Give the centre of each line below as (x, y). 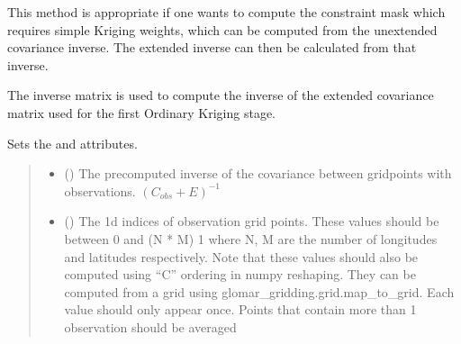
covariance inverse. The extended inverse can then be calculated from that (212, 47)
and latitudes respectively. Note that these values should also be (241, 256)
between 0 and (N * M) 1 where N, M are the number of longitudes (251, 238)
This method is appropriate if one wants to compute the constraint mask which (226, 12)
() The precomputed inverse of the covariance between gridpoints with (258, 173)
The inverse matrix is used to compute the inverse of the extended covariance (221, 95)
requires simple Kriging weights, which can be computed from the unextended (222, 29)
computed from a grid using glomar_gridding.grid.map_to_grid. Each (259, 291)
